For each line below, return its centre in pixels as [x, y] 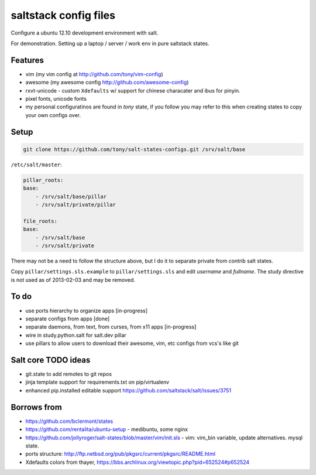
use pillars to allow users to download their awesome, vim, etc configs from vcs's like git [132, 343]
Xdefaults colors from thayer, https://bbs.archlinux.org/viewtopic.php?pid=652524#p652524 [138, 462]
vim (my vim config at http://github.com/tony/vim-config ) [94, 74]
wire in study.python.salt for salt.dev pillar [76, 335]
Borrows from [37, 407]
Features [27, 60]
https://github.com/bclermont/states [69, 421]
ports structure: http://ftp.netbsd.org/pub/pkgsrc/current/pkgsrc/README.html [121, 454]
